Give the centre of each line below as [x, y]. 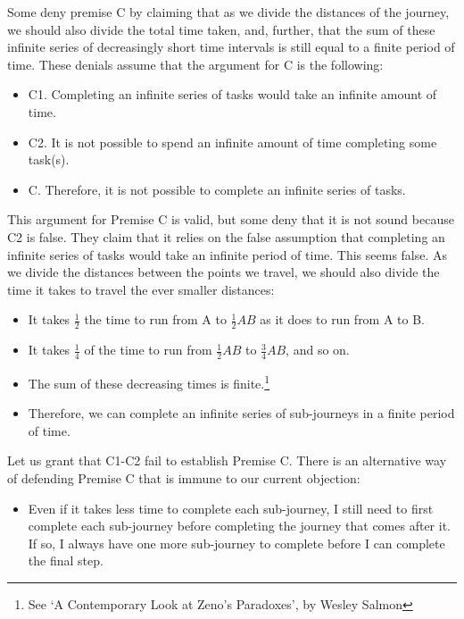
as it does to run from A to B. [343, 319]
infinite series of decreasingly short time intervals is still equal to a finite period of [231, 47]
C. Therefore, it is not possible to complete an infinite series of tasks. [217, 189]
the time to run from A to [155, 319]
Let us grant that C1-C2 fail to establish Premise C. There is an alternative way [227, 460]
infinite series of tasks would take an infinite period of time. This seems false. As [228, 254]
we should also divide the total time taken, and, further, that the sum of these [221, 29]
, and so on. [318, 350]
